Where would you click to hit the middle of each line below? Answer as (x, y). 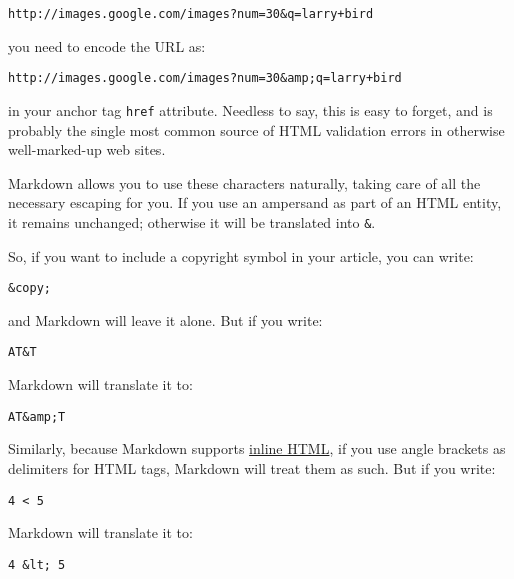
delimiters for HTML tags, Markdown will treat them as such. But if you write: (252, 467)
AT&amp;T (37, 416)
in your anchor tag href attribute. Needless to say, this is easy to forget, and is (250, 109)
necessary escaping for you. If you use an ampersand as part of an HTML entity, (255, 202)
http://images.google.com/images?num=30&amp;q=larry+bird (205, 78)
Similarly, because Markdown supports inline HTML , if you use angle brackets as (257, 448)
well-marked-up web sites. (87, 149)
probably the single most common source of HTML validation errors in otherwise (256, 129)
